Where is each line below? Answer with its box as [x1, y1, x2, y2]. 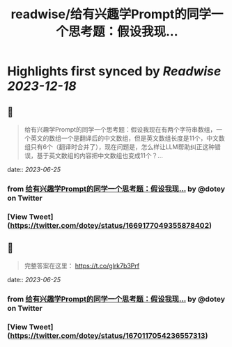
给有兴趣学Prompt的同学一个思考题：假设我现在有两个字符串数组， [24, 125, 217, 133]
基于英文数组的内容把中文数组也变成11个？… [36, 151, 164, 160]
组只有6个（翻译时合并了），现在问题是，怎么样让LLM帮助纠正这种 [24, 143, 215, 151]
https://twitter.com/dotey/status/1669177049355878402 [10, 220, 210, 230]
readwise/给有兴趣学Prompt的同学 [10, 6, 211, 22]
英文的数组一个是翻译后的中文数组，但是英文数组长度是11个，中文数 [30, 134, 225, 142]
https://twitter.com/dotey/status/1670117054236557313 [10, 330, 206, 340]
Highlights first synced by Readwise [7, 63, 222, 79]
